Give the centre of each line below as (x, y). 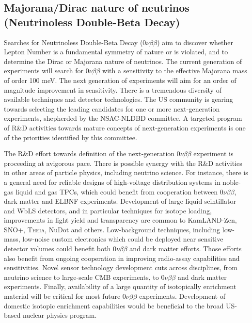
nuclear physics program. (60, 315)
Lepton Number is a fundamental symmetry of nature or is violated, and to (116, 52)
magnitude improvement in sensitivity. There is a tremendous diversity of (113, 89)
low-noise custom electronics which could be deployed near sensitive (123, 239)
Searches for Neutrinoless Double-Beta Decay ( (73, 42)
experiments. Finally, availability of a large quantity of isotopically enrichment (120, 286)
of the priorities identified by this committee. (71, 137)
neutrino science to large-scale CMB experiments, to (81, 277)
